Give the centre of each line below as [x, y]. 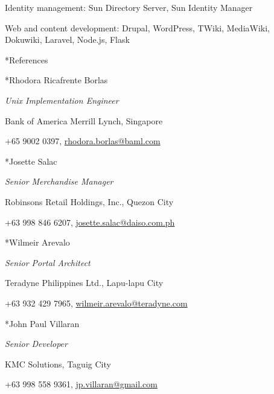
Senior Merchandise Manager [59, 181]
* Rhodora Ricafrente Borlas [56, 80]
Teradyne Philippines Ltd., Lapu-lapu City [84, 283]
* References [27, 59]
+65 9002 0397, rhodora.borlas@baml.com [83, 141]
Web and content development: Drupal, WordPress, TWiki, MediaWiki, [137, 27]
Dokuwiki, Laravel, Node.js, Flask [67, 40]
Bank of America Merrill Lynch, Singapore [84, 120]
